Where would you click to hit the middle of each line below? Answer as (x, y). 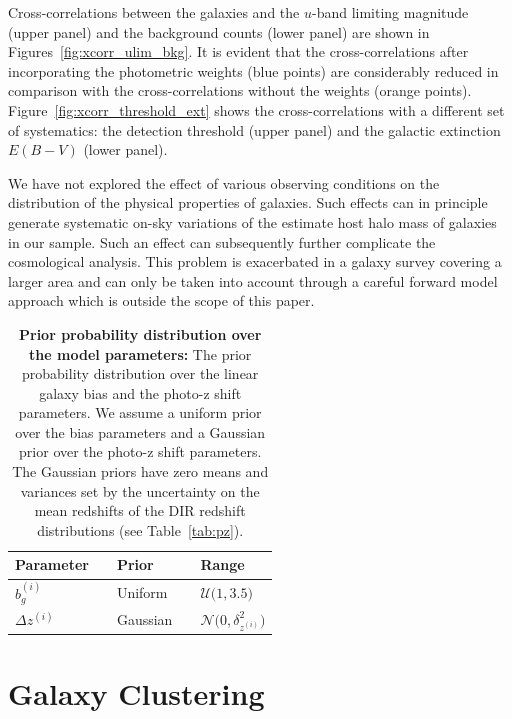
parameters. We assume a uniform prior (140, 412)
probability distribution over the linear (140, 373)
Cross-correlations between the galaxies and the (154, 12)
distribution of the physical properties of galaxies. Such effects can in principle (248, 202)
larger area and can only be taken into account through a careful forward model (253, 280)
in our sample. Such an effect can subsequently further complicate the (222, 241)
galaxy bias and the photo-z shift (140, 392)
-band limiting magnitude (390, 12)
